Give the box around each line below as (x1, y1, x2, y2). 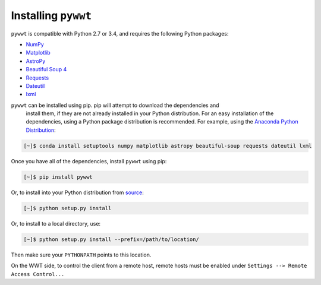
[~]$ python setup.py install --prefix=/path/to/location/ (23, 236, 199, 243)
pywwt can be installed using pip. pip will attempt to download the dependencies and (11, 102, 219, 109)
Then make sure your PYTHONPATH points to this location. (11, 251, 152, 258)
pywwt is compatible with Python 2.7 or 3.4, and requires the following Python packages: (11, 30, 229, 37)
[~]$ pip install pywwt (23, 173, 93, 180)
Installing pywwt (11, 9, 92, 22)
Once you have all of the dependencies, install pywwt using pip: (11, 157, 167, 164)
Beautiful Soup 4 (26, 66, 67, 73)
